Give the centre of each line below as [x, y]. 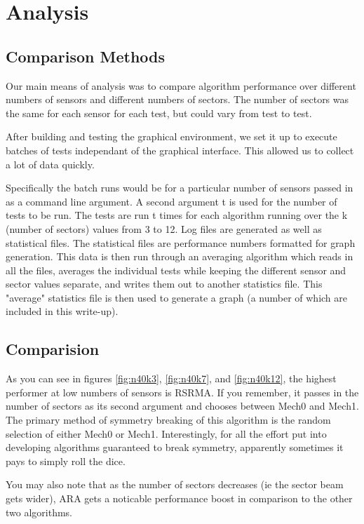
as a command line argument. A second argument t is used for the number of [171, 201]
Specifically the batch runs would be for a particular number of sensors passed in [180, 188]
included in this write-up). [62, 311]
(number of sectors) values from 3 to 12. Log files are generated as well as [164, 228]
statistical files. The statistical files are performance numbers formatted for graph [181, 242]
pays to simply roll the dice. [66, 461]
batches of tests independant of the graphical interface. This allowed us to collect [180, 150]
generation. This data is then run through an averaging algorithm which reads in [180, 256]
